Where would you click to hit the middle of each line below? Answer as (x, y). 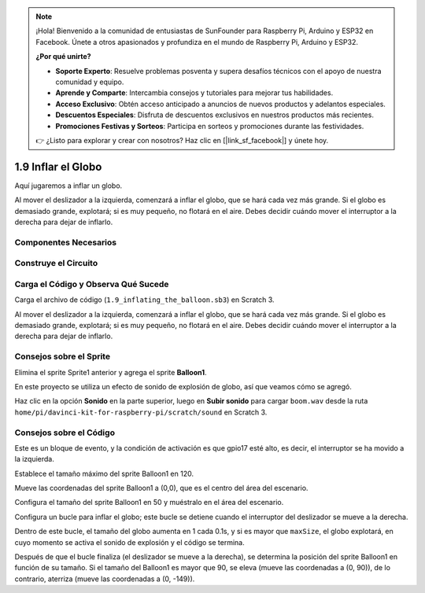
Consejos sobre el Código (65, 433)
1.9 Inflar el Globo (58, 166)
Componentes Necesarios (66, 242)
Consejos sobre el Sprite (62, 356)
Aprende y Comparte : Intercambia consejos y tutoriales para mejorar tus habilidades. (194, 93)
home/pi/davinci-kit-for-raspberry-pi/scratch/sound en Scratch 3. (141, 412)
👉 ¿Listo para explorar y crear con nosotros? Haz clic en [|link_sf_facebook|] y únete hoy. (182, 140)
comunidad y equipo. (90, 82)
